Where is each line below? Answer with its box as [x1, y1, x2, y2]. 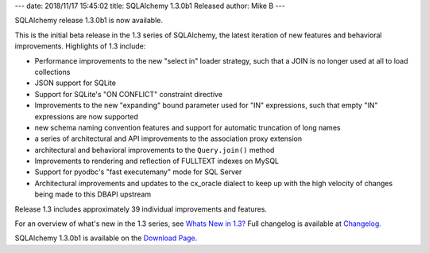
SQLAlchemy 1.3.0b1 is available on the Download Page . [14, 233, 198, 243]
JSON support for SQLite [34, 78, 117, 88]
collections [34, 67, 71, 76]
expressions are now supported [34, 111, 139, 121]
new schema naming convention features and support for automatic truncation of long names [34, 123, 341, 132]
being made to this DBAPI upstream [34, 189, 151, 199]
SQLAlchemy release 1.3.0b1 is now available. [14, 16, 163, 25]
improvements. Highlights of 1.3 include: [14, 41, 146, 51]
